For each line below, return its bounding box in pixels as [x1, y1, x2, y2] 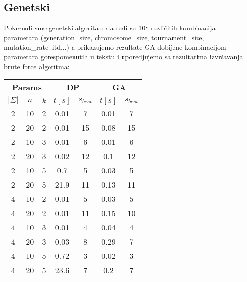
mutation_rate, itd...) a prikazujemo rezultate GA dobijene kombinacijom [4, 42, 226, 52]
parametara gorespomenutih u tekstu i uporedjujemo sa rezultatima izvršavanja [4, 51, 243, 61]
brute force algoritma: [4, 61, 70, 71]
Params [12, 82, 42, 93]
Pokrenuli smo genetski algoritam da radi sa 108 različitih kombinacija [4, 23, 216, 33]
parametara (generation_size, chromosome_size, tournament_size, [4, 32, 204, 42]
